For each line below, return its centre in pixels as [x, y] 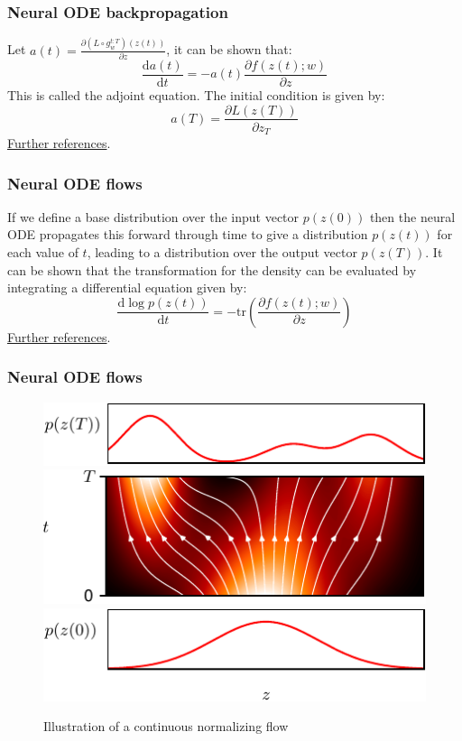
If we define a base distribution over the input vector [153, 216]
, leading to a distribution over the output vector [222, 252]
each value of [43, 252]
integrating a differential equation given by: [127, 287]
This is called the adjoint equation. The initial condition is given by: [196, 94]
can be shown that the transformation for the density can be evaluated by [212, 269]
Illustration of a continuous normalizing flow [166, 726]
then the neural [412, 216]
